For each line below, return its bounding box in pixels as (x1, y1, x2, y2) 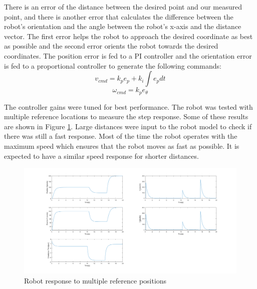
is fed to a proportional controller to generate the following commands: (4, 60, 221, 71)
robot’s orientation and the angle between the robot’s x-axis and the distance (4, 21, 241, 32)
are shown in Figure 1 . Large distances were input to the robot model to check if (4, 121, 252, 131)
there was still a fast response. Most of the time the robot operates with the (4, 131, 237, 141)
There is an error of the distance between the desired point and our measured (4, 2, 242, 12)
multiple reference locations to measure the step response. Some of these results (4, 111, 248, 122)
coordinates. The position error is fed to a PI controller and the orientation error (4, 50, 252, 61)
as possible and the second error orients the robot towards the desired (4, 41, 218, 51)
